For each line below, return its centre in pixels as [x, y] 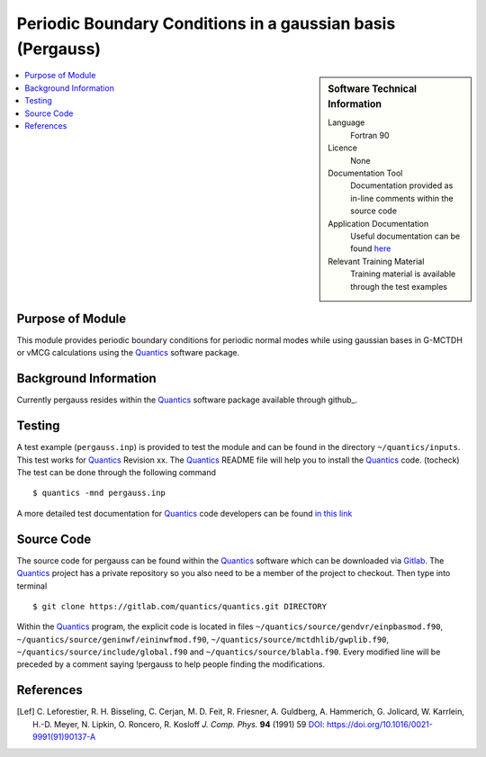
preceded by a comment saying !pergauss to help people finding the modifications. [171, 664]
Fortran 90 [370, 135]
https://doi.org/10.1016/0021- [380, 724]
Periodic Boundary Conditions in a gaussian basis [206, 23]
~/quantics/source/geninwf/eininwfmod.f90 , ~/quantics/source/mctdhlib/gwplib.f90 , [203, 639]
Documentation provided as [402, 185]
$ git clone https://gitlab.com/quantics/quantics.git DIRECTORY [180, 606]
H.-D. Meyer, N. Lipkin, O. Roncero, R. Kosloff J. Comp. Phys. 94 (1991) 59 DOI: [179, 724]
